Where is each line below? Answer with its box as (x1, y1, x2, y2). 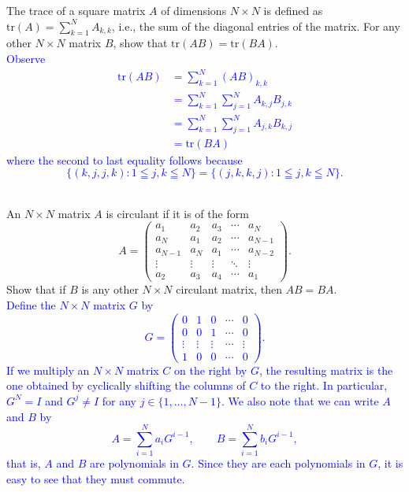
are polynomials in (90, 455, 179, 472)
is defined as (263, 2, 323, 18)
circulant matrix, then (176, 281, 282, 298)
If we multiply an (6, 361, 90, 378)
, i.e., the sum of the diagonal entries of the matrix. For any (111, 17, 400, 34)
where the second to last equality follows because (6, 151, 243, 168)
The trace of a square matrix (6, 2, 146, 18)
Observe (6, 50, 46, 66)
